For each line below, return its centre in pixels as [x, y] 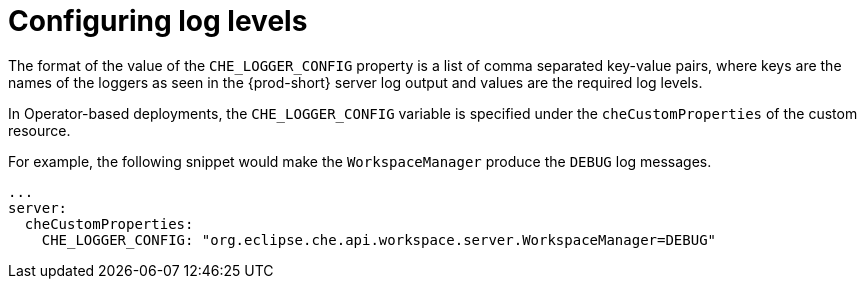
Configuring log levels [158, 21]
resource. [39, 130]
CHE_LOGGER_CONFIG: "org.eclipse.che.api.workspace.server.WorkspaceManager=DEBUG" [379, 239]
